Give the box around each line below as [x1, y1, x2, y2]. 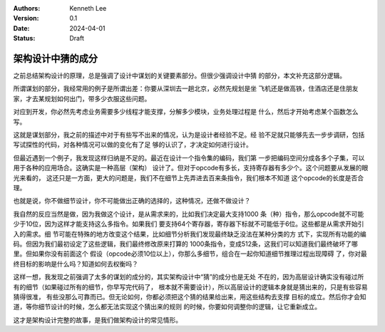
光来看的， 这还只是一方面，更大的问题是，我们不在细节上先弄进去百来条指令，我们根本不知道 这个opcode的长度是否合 [13, 173, 364, 182]
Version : [13, 14, 39, 23]
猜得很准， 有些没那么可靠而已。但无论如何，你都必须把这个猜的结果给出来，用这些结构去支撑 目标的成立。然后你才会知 [13, 292, 366, 301]
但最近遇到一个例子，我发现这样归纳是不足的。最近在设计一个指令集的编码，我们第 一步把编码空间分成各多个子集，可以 [13, 153, 365, 162]
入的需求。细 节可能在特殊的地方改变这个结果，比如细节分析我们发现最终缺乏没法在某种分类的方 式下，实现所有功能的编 [13, 229, 366, 238]
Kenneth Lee [69, 4, 107, 12]
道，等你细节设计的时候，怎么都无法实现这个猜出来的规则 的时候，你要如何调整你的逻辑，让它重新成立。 [13, 303, 321, 311]
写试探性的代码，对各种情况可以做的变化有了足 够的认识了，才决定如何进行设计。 [13, 140, 252, 149]
